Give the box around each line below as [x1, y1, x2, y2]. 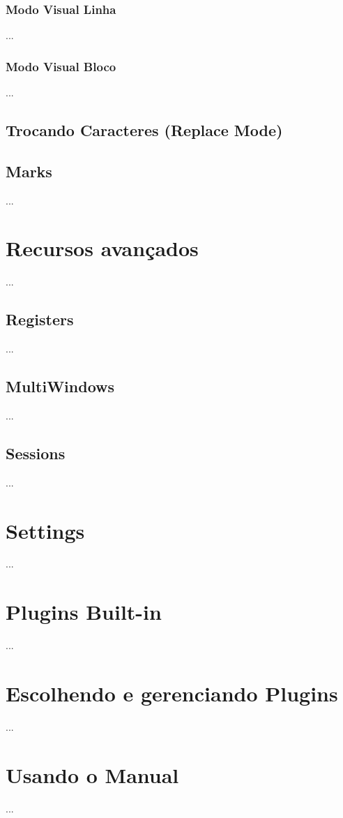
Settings [6, 516, 85, 544]
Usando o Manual [6, 760, 179, 789]
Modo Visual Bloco [6, 57, 116, 75]
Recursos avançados [6, 234, 199, 262]
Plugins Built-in [6, 597, 162, 626]
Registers [6, 308, 74, 330]
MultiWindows [6, 375, 115, 397]
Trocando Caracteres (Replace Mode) [6, 119, 283, 141]
